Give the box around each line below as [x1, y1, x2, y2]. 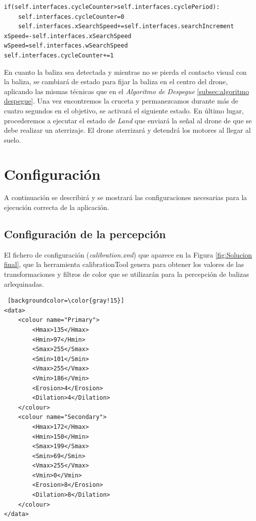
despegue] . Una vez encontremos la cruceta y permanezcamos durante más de [4, 96, 239, 106]
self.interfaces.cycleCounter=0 [18, 13, 125, 20]
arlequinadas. [4, 278, 44, 289]
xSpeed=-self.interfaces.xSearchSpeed [4, 32, 131, 40]
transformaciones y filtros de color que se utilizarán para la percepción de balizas [4, 269, 249, 279]
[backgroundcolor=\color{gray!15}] [7, 297, 125, 305]
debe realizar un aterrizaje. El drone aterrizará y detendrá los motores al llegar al [4, 125, 251, 135]
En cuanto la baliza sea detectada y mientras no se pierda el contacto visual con [4, 66, 247, 77]
